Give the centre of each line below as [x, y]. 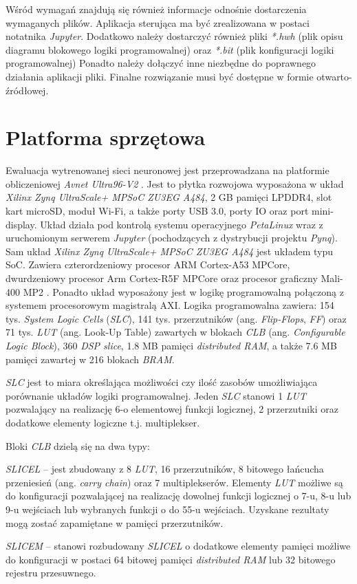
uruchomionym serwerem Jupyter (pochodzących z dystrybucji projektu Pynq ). [172, 238]
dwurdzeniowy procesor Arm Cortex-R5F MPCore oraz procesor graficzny [162, 278]
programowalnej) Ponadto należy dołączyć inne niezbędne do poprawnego [161, 63]
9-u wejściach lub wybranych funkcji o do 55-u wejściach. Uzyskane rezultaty [167, 509]
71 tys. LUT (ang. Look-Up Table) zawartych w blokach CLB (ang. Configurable [175, 332]
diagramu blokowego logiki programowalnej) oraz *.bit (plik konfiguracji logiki [170, 49]
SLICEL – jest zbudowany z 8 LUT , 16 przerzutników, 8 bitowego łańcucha [165, 469]
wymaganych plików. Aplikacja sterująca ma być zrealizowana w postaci [158, 22]
